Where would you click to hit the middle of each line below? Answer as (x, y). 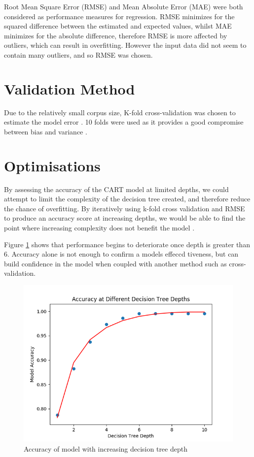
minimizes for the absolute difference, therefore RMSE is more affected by (116, 35)
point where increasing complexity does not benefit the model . (99, 227)
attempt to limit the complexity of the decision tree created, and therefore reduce (127, 199)
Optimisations (52, 165)
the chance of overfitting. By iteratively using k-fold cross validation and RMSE (125, 208)
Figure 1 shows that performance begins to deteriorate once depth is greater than (127, 244)
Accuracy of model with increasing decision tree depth (106, 448)
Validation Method (70, 88)
